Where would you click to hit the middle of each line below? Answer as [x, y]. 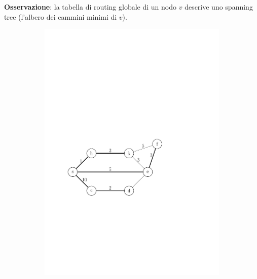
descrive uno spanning [219, 6]
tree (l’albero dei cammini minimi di [61, 16]
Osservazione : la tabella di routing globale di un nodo [90, 6]
